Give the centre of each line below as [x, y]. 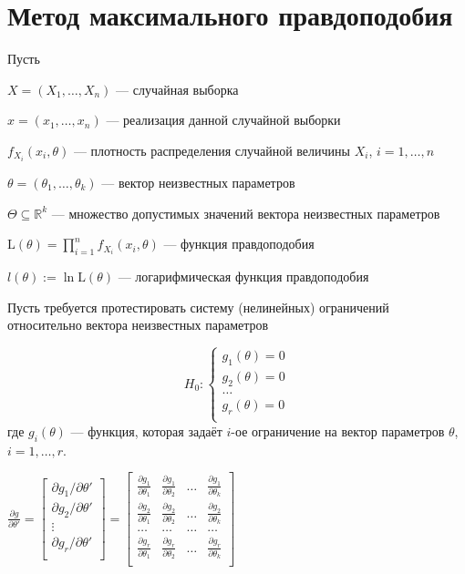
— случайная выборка [177, 89]
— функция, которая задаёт [146, 430]
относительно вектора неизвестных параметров [138, 325]
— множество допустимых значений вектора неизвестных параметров [246, 213]
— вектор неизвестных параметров [198, 182]
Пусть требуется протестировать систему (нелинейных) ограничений [198, 307]
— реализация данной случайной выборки [223, 120]
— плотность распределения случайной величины [212, 150]
